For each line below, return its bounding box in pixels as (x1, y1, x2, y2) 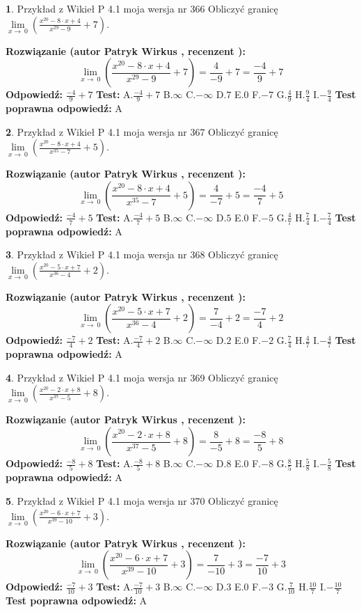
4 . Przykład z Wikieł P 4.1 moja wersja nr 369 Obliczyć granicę (6, 370, 278, 384)
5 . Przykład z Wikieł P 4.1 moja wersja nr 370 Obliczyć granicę (6, 493, 278, 508)
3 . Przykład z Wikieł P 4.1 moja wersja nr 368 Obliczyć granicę (6, 247, 278, 262)
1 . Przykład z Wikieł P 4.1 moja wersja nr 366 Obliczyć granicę (6, 1, 278, 15)
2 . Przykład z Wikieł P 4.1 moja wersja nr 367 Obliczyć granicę (6, 124, 278, 139)
